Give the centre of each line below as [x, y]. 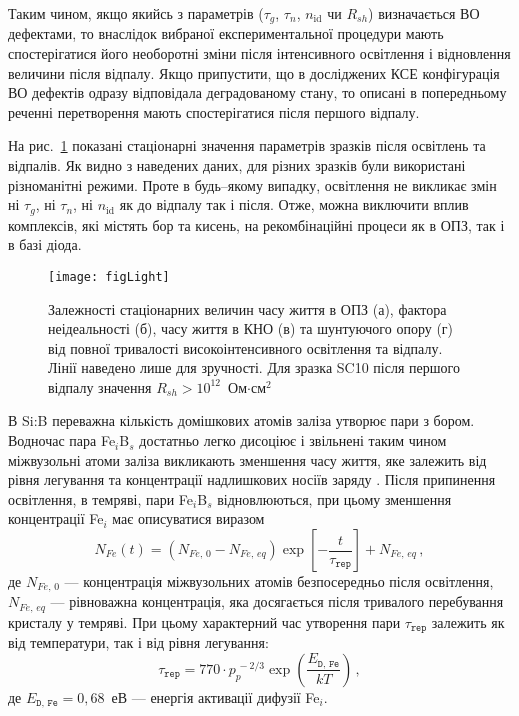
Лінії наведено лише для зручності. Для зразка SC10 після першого [254, 367]
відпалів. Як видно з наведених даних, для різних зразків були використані [237, 165]
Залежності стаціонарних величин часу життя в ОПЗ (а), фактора [247, 308]
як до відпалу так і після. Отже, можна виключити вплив [294, 204]
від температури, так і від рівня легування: [138, 642]
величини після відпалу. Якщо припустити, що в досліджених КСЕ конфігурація [254, 72]
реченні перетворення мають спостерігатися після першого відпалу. [214, 111]
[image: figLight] [109, 276]
